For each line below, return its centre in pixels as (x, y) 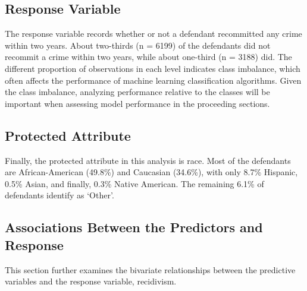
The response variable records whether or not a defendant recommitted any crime (153, 34)
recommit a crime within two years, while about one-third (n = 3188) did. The (148, 57)
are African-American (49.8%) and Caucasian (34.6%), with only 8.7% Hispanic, (151, 172)
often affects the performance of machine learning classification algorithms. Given (153, 80)
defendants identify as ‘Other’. (59, 195)
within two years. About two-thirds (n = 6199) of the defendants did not (138, 45)
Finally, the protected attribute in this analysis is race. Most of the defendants (148, 160)
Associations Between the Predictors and (134, 227)
